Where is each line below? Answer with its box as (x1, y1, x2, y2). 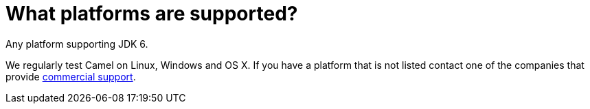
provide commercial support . (5, 70, 136, 82)
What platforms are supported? (5, 2, 298, 25)
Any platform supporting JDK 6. (5, 37, 148, 50)
